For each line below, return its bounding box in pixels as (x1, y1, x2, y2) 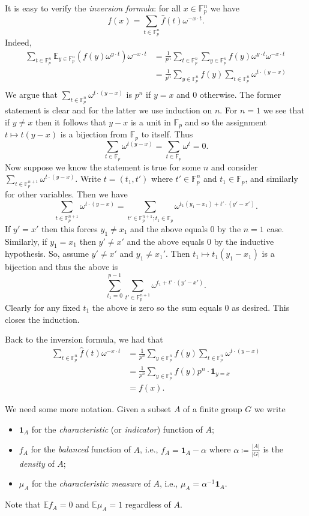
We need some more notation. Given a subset (5, 403, 172, 415)
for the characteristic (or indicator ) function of (31, 422, 203, 435)
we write (254, 403, 286, 415)
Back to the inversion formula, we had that (5, 333, 163, 346)
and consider (211, 160, 258, 173)
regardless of (125, 498, 171, 511)
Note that (5, 498, 41, 511)
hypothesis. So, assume (5, 247, 89, 260)
